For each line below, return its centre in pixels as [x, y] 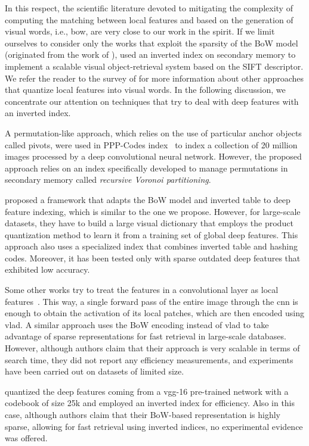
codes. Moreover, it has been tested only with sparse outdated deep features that [153, 258]
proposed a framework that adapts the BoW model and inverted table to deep [148, 199]
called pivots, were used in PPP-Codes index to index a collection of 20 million [151, 144]
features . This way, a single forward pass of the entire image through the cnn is [152, 301]
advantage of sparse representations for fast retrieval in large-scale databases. [146, 336]
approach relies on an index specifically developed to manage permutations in [146, 168]
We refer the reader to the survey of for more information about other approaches [154, 78]
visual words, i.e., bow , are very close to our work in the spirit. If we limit [140, 31]
